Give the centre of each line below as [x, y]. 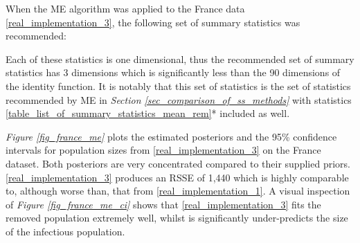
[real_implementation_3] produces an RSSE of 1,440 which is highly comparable [177, 177]
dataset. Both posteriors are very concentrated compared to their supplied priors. [178, 163]
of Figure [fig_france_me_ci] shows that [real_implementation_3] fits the [163, 204]
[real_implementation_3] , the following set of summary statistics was [153, 22]
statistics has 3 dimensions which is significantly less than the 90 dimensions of [173, 72]
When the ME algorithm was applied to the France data [125, 8]
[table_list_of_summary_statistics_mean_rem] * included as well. [148, 113]
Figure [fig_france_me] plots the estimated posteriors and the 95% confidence [171, 136]
